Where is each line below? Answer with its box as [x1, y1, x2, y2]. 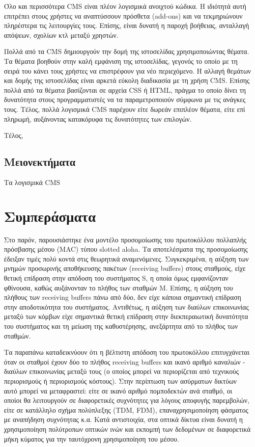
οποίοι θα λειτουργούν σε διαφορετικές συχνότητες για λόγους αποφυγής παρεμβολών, [4, 395, 250, 405]
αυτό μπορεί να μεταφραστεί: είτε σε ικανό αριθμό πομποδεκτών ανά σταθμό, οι [4, 385, 232, 395]
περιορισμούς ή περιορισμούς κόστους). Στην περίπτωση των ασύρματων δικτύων [4, 375, 237, 386]
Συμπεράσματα [4, 206, 96, 226]
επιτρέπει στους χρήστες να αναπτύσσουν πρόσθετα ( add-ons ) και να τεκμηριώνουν [4, 10, 243, 21]
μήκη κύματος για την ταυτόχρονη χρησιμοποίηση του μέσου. [4, 433, 179, 444]
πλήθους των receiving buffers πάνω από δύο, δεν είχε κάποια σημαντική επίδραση [4, 292, 241, 302]
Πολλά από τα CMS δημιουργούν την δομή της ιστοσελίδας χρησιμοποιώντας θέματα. [4, 46, 249, 56]
